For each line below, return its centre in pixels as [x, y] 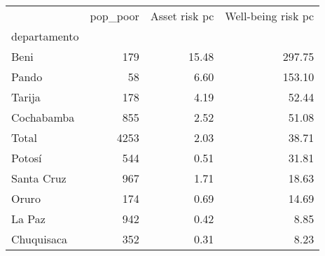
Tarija [26, 97]
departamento [45, 36]
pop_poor [115, 16]
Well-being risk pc [270, 16]
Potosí [27, 158]
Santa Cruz [39, 178]
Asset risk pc [182, 16]
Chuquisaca [40, 239]
